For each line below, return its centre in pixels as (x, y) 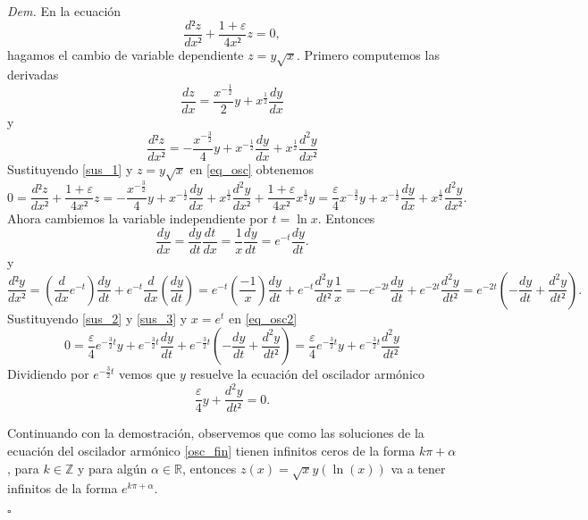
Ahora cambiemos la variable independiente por (138, 218)
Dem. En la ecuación (64, 11)
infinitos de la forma (63, 488)
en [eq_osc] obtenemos (252, 168)
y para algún (112, 468)
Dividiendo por (48, 374)
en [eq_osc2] (263, 318)
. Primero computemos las (368, 54)
